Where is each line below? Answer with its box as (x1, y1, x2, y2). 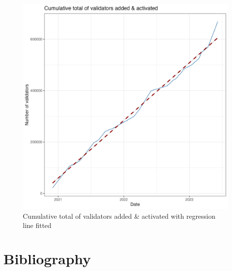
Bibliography (3, 248, 91, 268)
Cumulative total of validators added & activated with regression (23, 211, 216, 221)
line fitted (23, 220, 52, 230)
